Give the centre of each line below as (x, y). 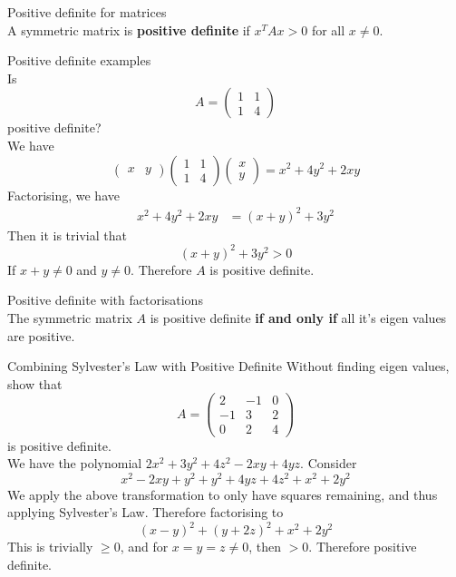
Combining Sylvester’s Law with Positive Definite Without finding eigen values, (228, 366)
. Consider (329, 463)
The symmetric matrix (70, 317)
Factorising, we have (63, 195)
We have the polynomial (75, 463)
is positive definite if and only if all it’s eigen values (298, 317)
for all (328, 29)
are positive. (41, 335)
